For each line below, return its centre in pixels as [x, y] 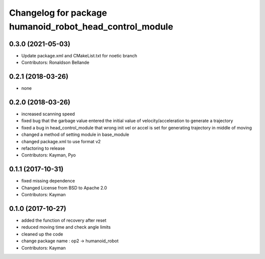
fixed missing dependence [48, 181]
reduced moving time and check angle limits [66, 227]
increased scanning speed [48, 114]
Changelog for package [58, 13]
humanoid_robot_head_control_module [91, 26]
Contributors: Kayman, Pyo [49, 155]
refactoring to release [43, 148]
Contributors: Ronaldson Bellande [55, 63]
